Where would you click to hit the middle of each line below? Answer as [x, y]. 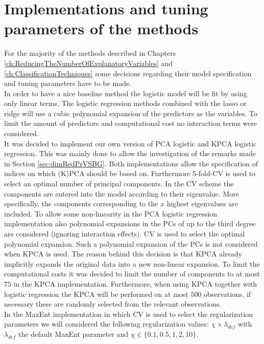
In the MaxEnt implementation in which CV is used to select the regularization [128, 314]
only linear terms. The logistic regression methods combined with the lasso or [125, 103]
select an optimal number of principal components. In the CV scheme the [119, 184]
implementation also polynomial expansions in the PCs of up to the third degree [130, 223]
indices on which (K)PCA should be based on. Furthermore [97, 173]
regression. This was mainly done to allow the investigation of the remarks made [130, 153]
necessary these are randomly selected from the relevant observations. [113, 304]
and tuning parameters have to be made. [68, 83]
